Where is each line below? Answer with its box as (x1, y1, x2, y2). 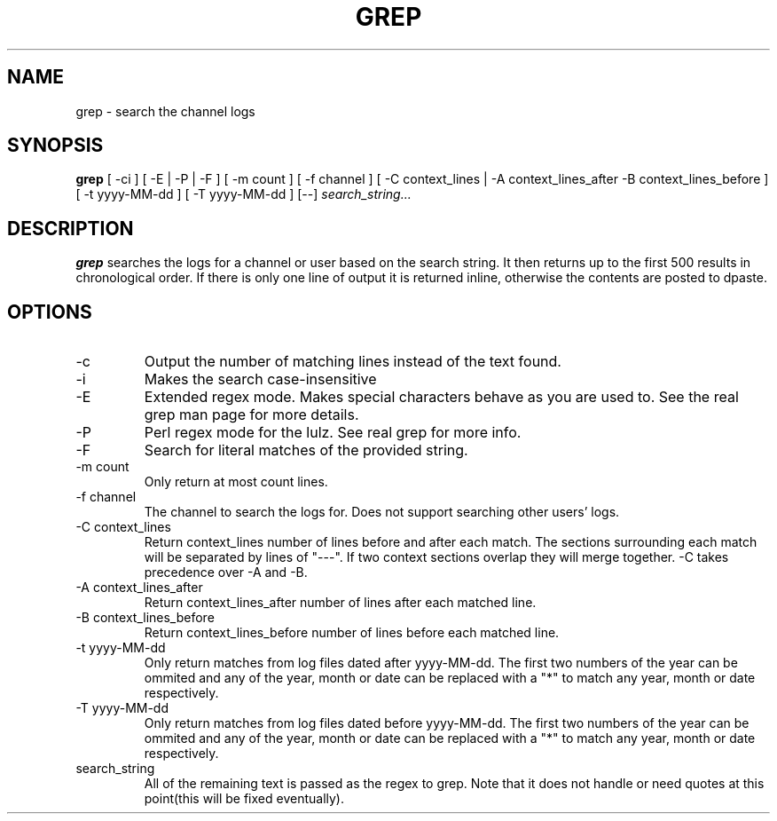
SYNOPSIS (7, 134, 104, 157)
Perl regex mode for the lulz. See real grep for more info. (144, 423, 522, 442)
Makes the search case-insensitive (144, 370, 377, 389)
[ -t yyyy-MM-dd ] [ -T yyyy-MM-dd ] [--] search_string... (75, 186, 412, 202)
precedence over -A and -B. (144, 564, 308, 580)
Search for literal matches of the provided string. (144, 441, 468, 460)
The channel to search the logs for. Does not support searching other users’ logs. (144, 504, 620, 520)
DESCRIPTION (7, 217, 134, 240)
